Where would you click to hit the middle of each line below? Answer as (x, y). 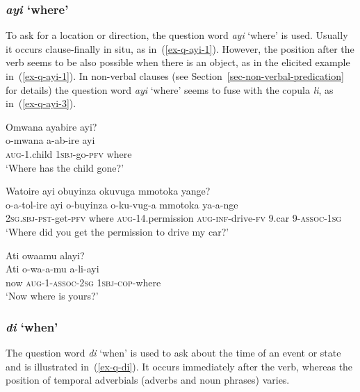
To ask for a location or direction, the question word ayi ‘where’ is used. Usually (177, 35)
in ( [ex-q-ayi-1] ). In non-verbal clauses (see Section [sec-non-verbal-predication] (175, 76)
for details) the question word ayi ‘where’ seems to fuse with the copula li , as (170, 89)
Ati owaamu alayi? (45, 255)
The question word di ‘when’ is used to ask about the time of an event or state (173, 353)
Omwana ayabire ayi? (51, 126)
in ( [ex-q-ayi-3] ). (41, 103)
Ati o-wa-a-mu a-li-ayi (52, 269)
